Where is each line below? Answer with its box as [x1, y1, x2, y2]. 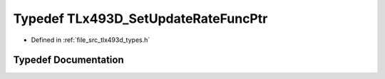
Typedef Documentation [13, 54, 124, 66]
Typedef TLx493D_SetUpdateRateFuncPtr [13, 11, 268, 26]
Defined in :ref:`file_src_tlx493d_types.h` [31, 36, 150, 44]
